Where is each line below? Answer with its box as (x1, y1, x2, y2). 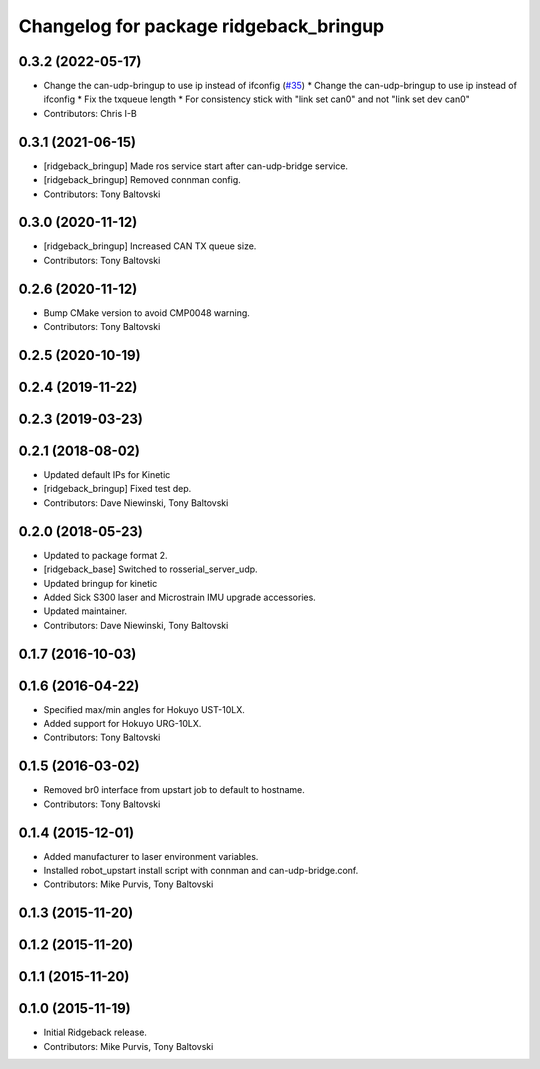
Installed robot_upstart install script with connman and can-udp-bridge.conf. (43, 865, 359, 877)
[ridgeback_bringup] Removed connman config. (43, 174, 242, 186)
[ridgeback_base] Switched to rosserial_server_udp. (43, 563, 259, 575)
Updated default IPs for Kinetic (43, 469, 171, 481)
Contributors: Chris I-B (43, 107, 137, 119)
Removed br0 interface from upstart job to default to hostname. (43, 784, 305, 796)
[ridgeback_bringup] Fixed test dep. (43, 483, 192, 495)
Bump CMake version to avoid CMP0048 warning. (43, 306, 250, 319)
